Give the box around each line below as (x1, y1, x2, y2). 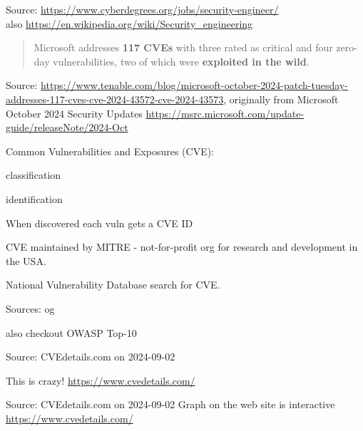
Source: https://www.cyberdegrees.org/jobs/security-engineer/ (6, 2, 279, 16)
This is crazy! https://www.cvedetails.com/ (6, 373, 195, 388)
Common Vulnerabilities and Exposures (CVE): (6, 143, 215, 158)
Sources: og (6, 301, 55, 316)
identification (6, 191, 63, 206)
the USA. (6, 253, 46, 268)
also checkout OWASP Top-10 (6, 325, 137, 340)
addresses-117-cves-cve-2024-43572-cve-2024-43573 (6, 91, 224, 106)
